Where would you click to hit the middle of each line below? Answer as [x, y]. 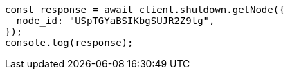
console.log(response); [69, 43]
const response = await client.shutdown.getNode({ [145, 10]
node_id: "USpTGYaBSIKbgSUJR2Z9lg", [116, 21]
